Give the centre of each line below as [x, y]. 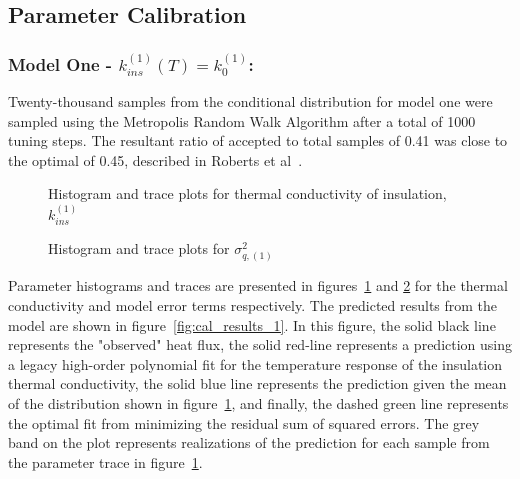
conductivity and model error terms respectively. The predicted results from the [253, 305]
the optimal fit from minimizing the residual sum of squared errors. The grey [244, 422]
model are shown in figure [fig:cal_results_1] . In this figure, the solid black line [252, 324]
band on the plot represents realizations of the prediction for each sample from [249, 442]
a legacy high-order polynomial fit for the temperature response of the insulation [255, 363]
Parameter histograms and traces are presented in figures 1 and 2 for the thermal [258, 285]
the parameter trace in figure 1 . [105, 461]
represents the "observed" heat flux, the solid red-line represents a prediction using [260, 344]
